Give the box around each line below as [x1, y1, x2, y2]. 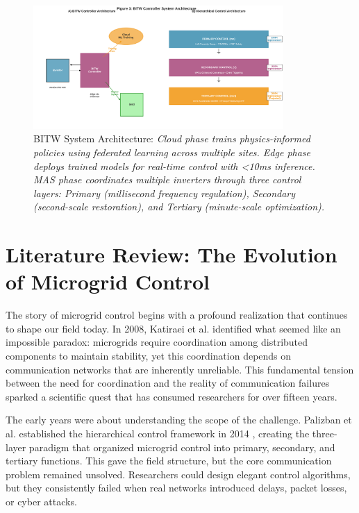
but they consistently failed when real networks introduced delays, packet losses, [6, 480, 347, 495]
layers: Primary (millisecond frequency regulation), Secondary [33, 185, 296, 200]
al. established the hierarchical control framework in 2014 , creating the [6, 426, 310, 440]
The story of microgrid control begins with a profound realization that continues [6, 308, 348, 322]
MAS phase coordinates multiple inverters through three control [33, 172, 301, 187]
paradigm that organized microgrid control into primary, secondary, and [28, 439, 335, 454]
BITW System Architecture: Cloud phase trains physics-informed [33, 131, 310, 146]
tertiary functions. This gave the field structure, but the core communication [6, 453, 332, 468]
